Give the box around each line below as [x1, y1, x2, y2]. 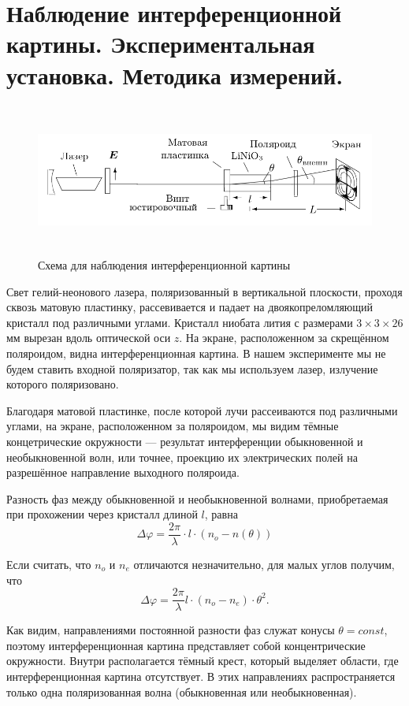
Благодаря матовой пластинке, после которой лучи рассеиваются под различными [6, 402, 398, 418]
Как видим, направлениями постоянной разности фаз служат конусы [6, 622, 335, 638]
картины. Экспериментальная [6, 28, 315, 60]
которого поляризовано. [6, 376, 119, 392]
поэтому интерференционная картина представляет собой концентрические [6, 637, 366, 653]
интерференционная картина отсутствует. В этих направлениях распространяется [6, 668, 396, 685]
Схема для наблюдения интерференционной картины [38, 257, 291, 273]
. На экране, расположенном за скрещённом [179, 329, 389, 346]
